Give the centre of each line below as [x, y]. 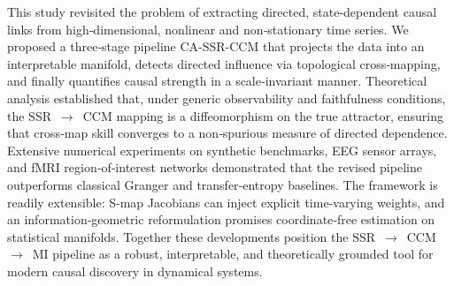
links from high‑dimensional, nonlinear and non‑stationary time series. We [208, 29]
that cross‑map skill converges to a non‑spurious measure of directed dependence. [227, 133]
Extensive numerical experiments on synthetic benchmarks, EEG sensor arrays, [222, 150]
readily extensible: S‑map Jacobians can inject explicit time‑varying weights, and [226, 202]
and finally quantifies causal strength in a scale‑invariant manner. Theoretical [217, 81]
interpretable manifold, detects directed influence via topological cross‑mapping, [224, 63]
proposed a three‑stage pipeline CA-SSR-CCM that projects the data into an [216, 46]
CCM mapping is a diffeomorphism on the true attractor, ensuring [263, 115]
